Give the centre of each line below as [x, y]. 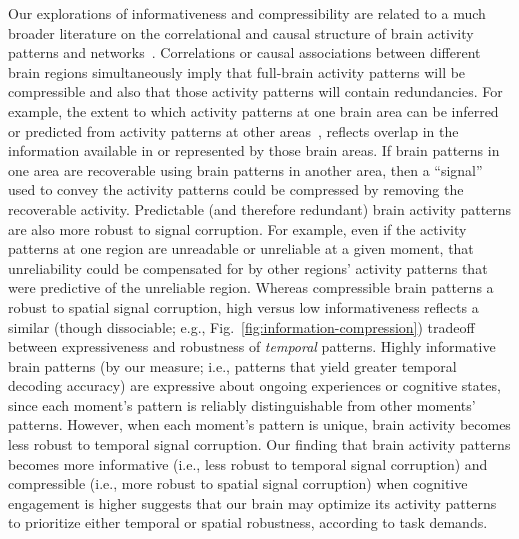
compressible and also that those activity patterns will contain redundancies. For [255, 91]
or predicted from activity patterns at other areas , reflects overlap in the [233, 130]
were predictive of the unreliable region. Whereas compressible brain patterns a [251, 287]
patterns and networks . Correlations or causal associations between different [244, 52]
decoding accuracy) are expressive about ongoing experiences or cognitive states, [254, 385]
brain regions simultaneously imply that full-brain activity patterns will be [237, 71]
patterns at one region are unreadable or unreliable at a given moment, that [241, 248]
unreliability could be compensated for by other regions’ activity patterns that [248, 267]
